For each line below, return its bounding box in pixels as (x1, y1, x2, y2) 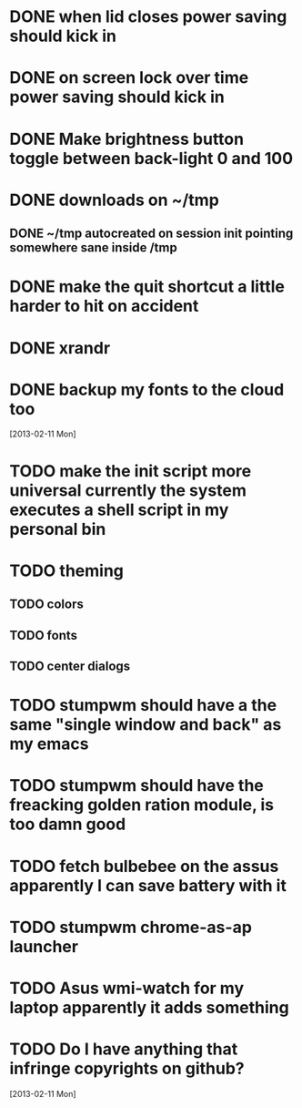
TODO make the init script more (9, 460, 252, 481)
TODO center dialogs (9, 659, 131, 673)
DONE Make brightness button (9, 128, 244, 149)
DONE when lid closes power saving (9, 6, 287, 27)
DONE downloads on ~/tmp (9, 190, 220, 210)
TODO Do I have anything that (9, 1039, 238, 1060)
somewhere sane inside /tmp (9, 240, 177, 256)
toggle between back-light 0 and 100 (9, 148, 294, 169)
